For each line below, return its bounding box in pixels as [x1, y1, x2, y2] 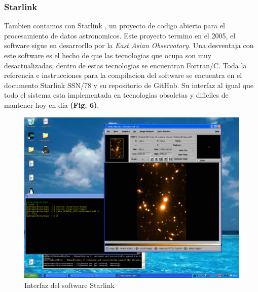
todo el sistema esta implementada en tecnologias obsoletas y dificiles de [4, 90, 229, 100]
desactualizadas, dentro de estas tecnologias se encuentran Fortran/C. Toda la [4, 60, 247, 70]
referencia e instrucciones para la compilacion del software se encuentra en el [4, 70, 242, 80]
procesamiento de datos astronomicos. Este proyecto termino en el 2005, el [4, 30, 236, 40]
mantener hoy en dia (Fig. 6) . [4, 99, 99, 110]
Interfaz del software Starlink [24, 279, 115, 290]
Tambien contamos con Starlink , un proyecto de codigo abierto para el [4, 20, 225, 31]
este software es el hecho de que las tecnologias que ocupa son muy [4, 50, 212, 60]
